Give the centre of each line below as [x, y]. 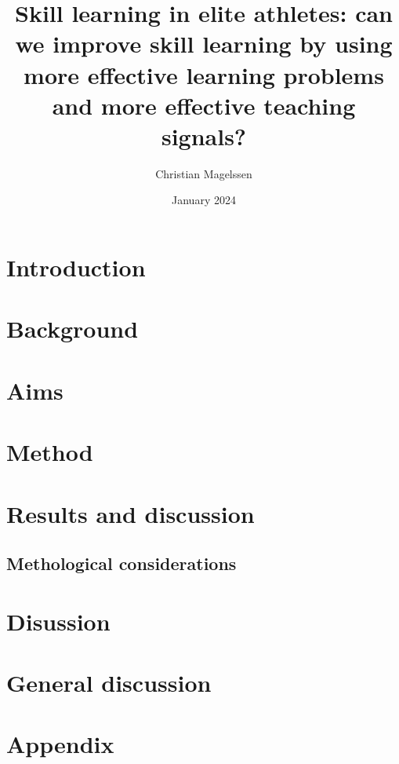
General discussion [109, 683]
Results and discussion [131, 513]
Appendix [60, 744]
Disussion [58, 621]
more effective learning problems [204, 74]
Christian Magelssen [204, 173]
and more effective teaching [204, 105]
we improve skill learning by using [204, 44]
